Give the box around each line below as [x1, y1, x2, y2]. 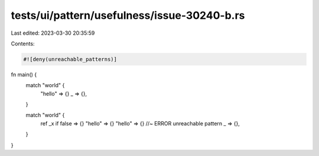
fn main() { [11, 71, 37, 78]
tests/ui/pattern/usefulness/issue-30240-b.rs [11, 9, 245, 22]
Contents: [11, 40, 35, 47]
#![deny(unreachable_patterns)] [23, 56, 118, 62]
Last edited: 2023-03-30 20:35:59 [11, 29, 95, 36]
